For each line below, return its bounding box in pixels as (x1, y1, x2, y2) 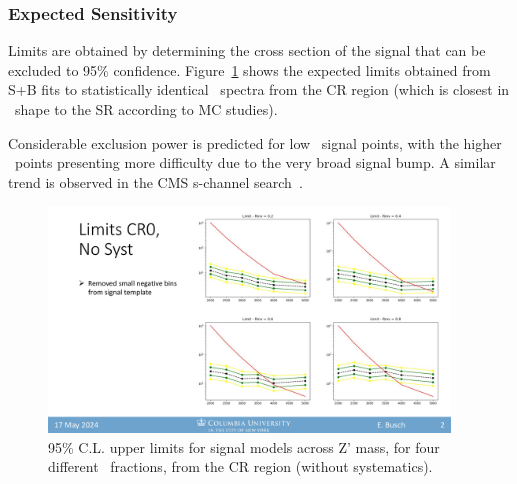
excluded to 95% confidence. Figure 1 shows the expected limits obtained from (8, 59, 491, 80)
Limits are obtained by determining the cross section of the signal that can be (8, 40, 486, 61)
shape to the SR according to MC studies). (14, 99, 278, 119)
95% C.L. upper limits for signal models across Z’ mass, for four (48, 436, 440, 457)
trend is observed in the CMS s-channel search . (8, 171, 303, 192)
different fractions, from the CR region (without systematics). (48, 456, 433, 477)
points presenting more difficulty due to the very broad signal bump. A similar (14, 152, 496, 173)
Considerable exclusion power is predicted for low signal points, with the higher (8, 132, 502, 153)
